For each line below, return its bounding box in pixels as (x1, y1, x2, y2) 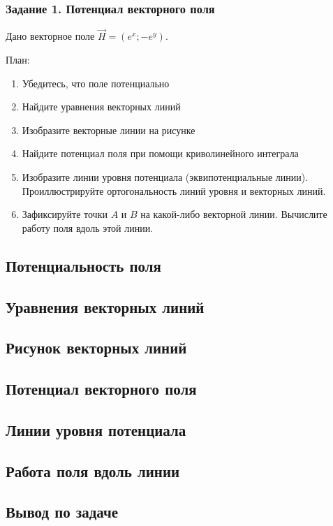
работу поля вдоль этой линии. (22, 220, 154, 235)
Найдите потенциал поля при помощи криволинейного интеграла (22, 146, 299, 161)
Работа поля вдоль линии (6, 460, 180, 481)
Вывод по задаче (6, 501, 119, 523)
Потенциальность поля (6, 254, 161, 276)
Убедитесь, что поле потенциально (22, 75, 170, 90)
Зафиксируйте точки (22, 207, 108, 221)
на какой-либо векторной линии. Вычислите (140, 207, 327, 221)
